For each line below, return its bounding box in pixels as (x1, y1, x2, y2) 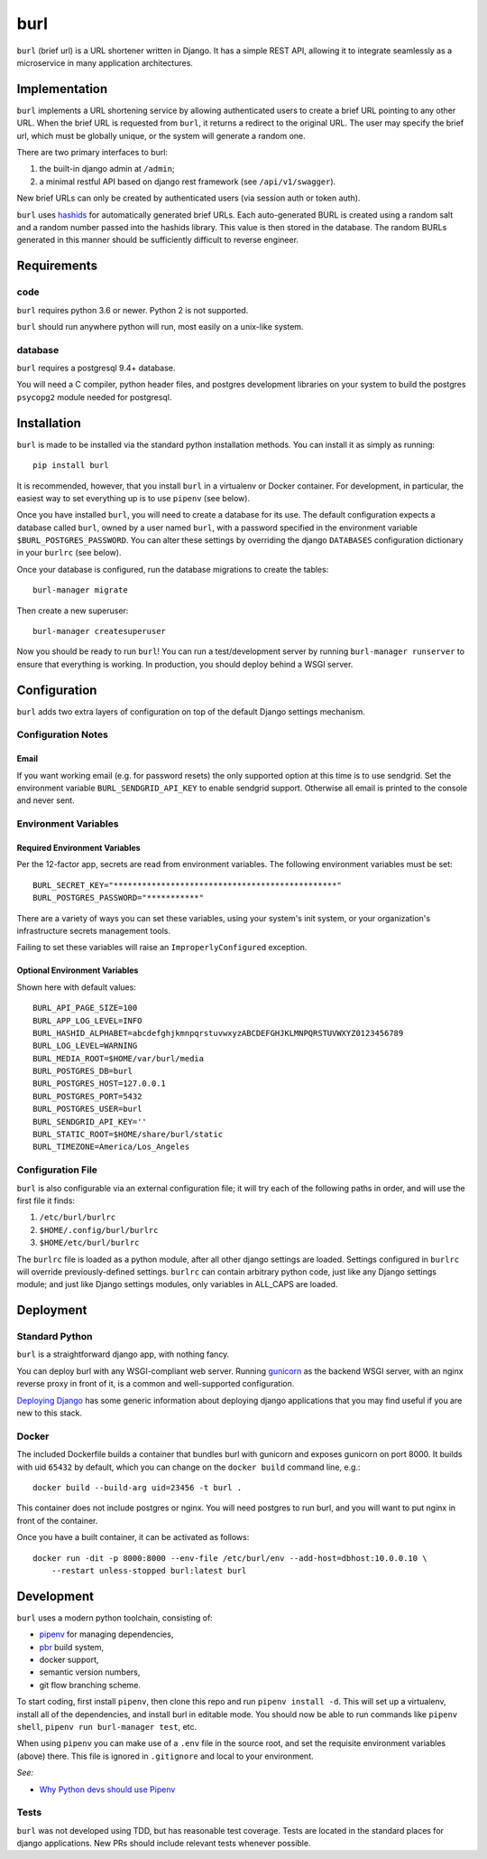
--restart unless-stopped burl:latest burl (51, 1565, 247, 1575)
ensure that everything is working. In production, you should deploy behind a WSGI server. (16, 659, 354, 669)
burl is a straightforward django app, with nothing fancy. (16, 1349, 230, 1359)
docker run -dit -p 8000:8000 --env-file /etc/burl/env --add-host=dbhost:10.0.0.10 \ (32, 1553, 427, 1563)
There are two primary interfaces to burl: (16, 147, 169, 158)
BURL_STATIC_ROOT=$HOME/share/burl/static (32, 1129, 224, 1140)
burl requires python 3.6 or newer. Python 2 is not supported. (16, 304, 249, 315)
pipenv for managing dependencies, (39, 1629, 174, 1639)
